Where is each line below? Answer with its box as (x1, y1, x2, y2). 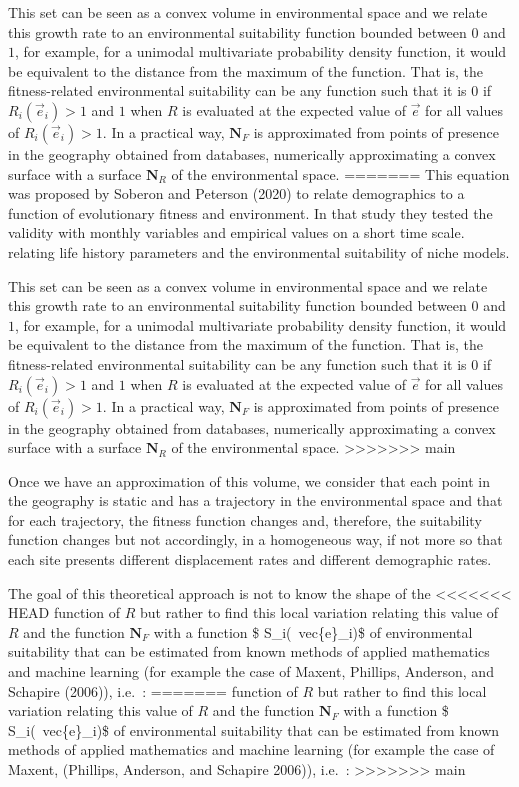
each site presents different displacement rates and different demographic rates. (8, 549, 492, 570)
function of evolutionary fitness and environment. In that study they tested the (8, 202, 493, 223)
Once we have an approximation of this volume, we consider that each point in (8, 470, 491, 491)
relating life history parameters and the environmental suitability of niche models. (8, 241, 510, 262)
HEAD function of (8, 602, 121, 623)
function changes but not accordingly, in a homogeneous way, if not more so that (8, 529, 503, 550)
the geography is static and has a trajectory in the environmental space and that (8, 490, 503, 511)
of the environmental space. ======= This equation (171, 163, 510, 184)
